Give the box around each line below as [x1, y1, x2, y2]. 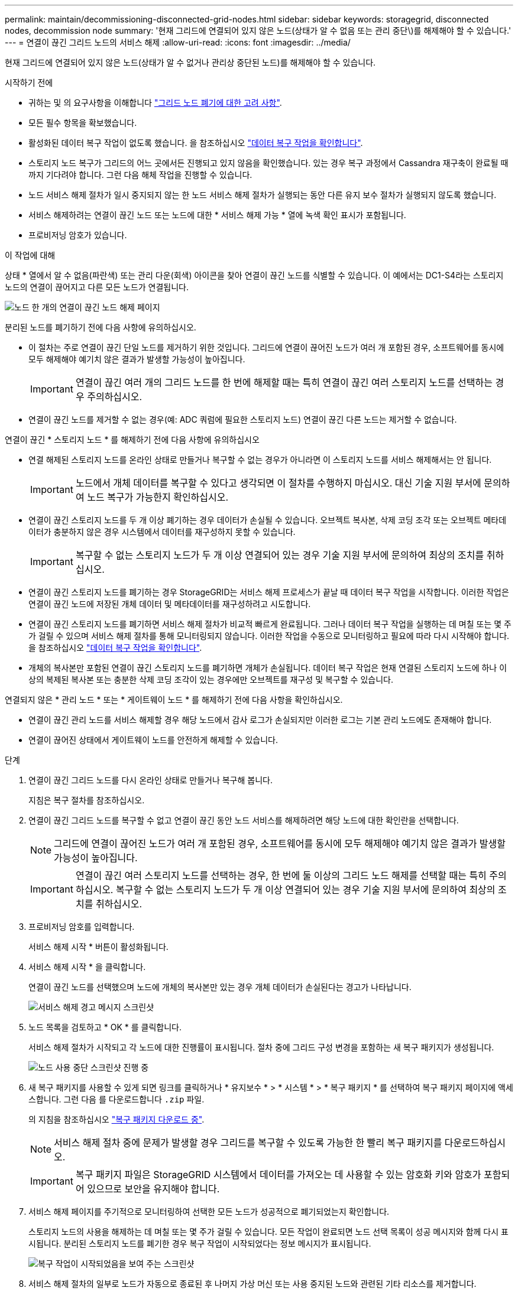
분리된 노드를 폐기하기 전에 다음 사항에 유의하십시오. [5, 322, 196, 332]
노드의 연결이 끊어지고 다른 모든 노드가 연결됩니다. [5, 282, 189, 292]
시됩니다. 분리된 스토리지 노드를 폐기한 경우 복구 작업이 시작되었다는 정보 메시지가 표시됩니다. [28, 1238, 371, 1248]
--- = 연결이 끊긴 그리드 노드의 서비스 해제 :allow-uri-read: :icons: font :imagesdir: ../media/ [5, 37, 351, 47]
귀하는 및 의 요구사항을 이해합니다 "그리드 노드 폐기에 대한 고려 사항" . [28, 98, 282, 108]
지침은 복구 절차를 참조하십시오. [28, 795, 145, 805]
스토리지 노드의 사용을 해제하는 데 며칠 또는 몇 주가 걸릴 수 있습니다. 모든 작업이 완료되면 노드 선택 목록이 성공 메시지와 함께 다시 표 [28, 1227, 509, 1237]
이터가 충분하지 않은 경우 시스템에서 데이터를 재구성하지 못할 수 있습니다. [28, 527, 296, 537]
